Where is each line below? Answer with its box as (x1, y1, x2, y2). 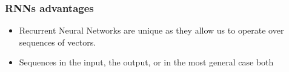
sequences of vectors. (19, 35, 96, 48)
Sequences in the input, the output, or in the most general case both (19, 56, 274, 68)
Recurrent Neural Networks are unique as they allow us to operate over (19, 24, 284, 37)
